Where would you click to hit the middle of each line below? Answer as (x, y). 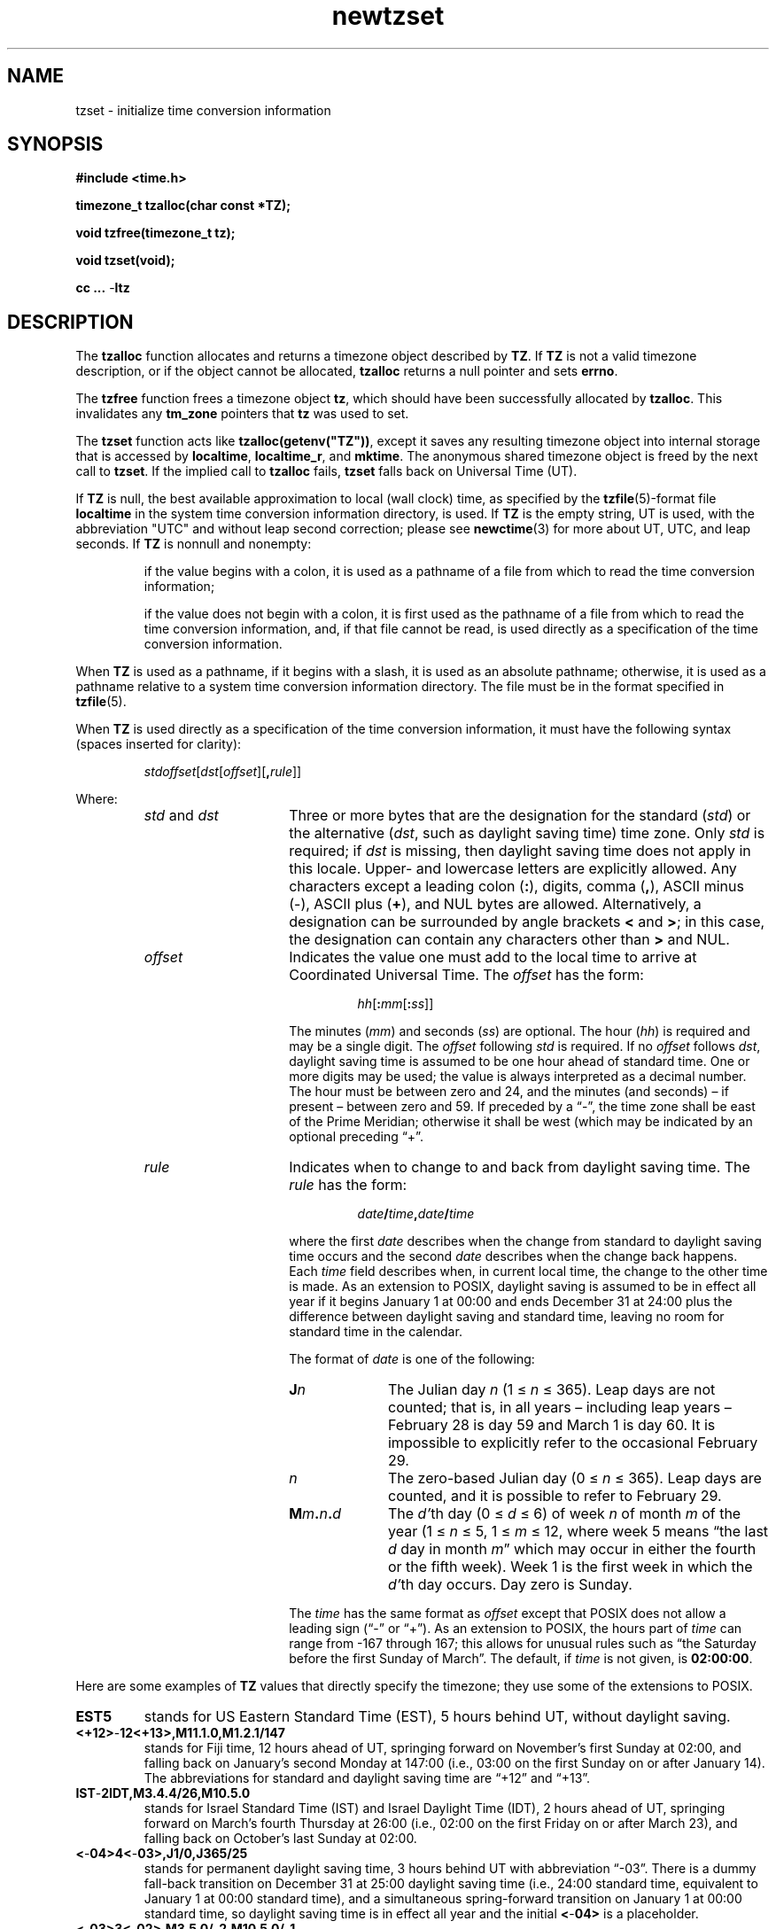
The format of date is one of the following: (412, 1359)
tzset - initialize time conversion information (203, 110)
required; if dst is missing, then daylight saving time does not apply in (520, 851)
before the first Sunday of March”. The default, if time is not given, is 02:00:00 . (521, 1659)
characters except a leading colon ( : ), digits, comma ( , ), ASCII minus (516, 887)
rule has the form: (348, 1185)
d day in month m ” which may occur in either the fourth (572, 1549)
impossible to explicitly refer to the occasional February (573, 1443)
